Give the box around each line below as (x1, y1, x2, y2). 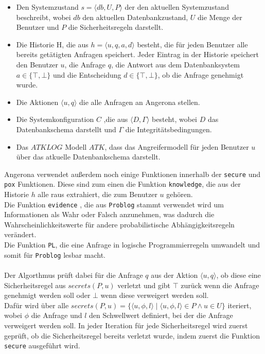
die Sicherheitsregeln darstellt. (68, 22, 164, 32)
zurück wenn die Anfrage (181, 279, 259, 290)
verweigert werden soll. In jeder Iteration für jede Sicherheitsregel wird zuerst (4, 320, 248, 330)
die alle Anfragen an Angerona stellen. (79, 96, 200, 107)
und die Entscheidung (53, 69, 121, 80)
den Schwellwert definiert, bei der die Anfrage (89, 310, 233, 321)
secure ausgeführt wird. (4, 340, 80, 351)
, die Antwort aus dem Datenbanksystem (111, 59, 240, 69)
